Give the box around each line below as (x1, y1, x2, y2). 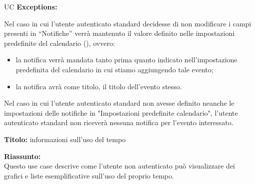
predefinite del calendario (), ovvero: (4, 37, 115, 48)
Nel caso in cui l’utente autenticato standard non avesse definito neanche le (4, 98, 234, 108)
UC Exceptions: (4, 1, 57, 11)
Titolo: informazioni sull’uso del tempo (4, 134, 126, 144)
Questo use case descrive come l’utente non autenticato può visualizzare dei (4, 161, 235, 171)
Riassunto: (4, 151, 41, 161)
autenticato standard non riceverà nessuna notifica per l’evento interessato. (4, 117, 233, 128)
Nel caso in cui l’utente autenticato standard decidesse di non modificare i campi (4, 18, 251, 28)
